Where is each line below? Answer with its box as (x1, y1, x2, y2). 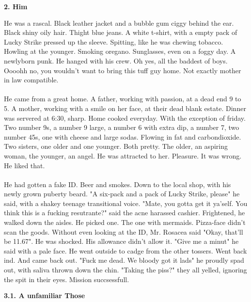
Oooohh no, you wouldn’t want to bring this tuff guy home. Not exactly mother (4, 65, 241, 75)
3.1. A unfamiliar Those (4, 290, 85, 301)
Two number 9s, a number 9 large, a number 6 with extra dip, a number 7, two (4, 122, 239, 132)
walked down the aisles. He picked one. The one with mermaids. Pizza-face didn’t (4, 217, 246, 227)
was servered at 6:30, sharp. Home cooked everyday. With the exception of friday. (4, 112, 246, 123)
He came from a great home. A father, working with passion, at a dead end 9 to (4, 94, 241, 104)
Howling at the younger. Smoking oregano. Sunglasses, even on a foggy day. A (4, 46, 236, 56)
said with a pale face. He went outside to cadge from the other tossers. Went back (4, 245, 247, 255)
